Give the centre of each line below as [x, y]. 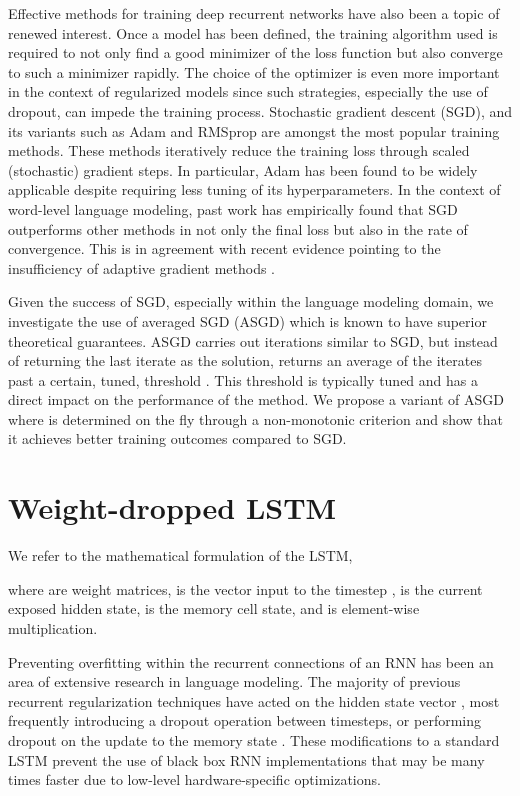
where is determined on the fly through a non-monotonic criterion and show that [256, 418]
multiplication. [53, 627]
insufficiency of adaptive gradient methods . [141, 267]
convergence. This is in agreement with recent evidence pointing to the [224, 248]
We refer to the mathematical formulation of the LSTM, [180, 555]
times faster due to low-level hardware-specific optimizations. [194, 779]
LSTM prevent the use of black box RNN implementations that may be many [246, 759]
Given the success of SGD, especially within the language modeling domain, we [251, 301]
